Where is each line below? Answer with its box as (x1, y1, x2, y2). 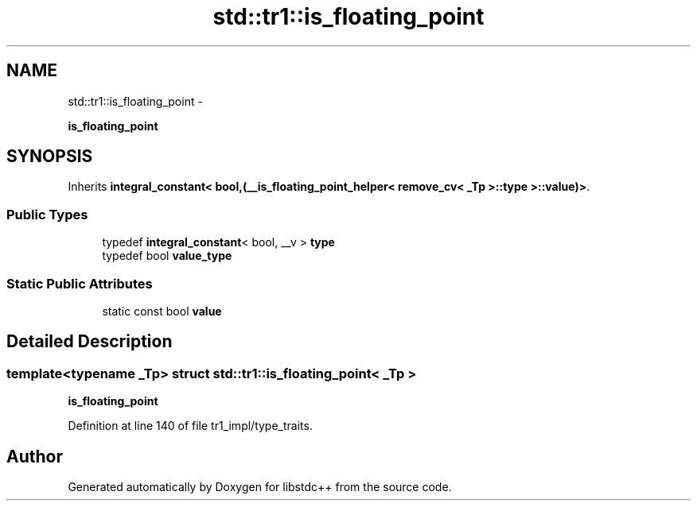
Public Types (6, 206, 88, 223)
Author (6, 446, 63, 466)
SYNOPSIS (6, 146, 93, 167)
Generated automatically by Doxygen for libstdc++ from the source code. (68, 480, 452, 493)
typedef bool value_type (102, 249, 232, 263)
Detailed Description (6, 331, 173, 352)
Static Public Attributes (6, 275, 153, 292)
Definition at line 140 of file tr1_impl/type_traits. (68, 419, 313, 433)
